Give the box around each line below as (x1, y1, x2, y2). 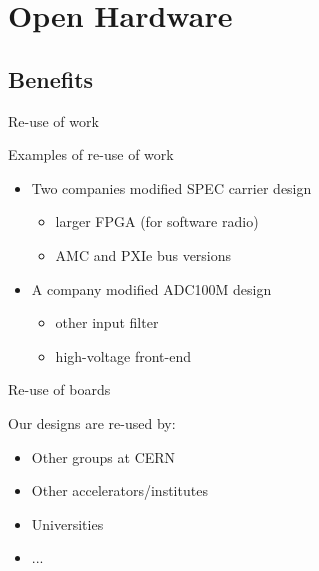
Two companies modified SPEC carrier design (31, 177, 312, 198)
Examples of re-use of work (8, 144, 174, 165)
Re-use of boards (8, 379, 111, 400)
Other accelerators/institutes (31, 480, 208, 501)
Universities (31, 513, 104, 534)
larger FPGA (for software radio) (55, 211, 259, 232)
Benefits (8, 63, 94, 94)
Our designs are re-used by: (8, 412, 176, 433)
